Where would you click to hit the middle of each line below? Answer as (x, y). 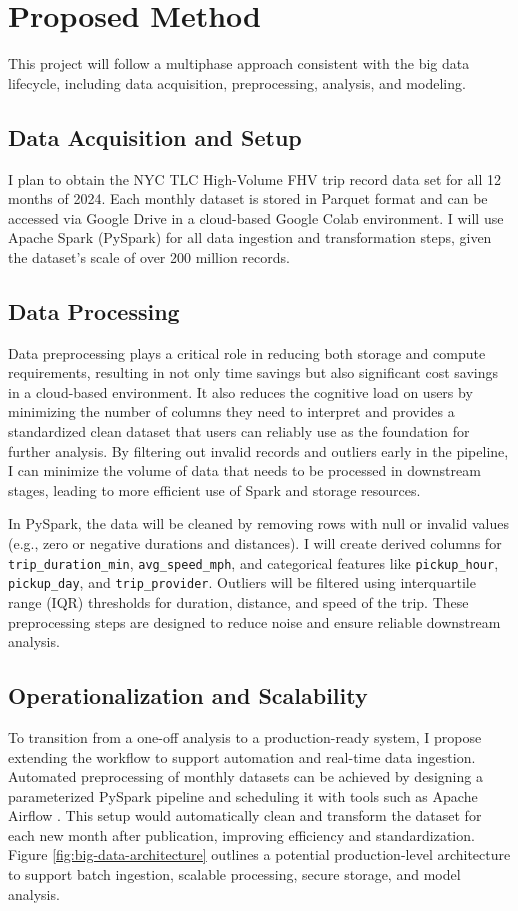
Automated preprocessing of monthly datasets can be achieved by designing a (245, 776)
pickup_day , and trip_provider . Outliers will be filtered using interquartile (242, 582)
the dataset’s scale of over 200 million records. (149, 256)
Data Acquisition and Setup (155, 136)
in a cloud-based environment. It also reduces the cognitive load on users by (240, 391)
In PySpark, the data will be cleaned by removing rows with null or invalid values (259, 523)
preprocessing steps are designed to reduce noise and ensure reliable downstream (254, 621)
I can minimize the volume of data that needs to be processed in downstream (244, 470)
